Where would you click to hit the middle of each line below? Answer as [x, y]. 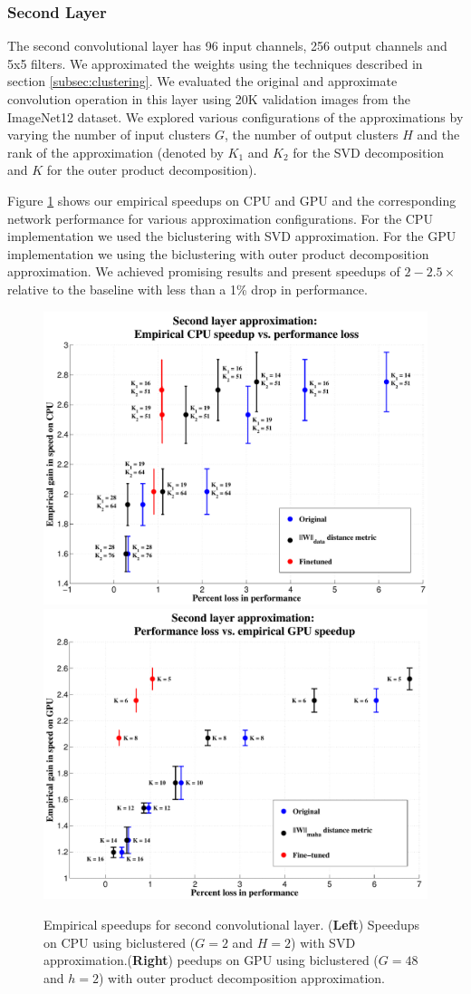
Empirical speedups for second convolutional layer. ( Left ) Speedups [232, 924]
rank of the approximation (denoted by [115, 152]
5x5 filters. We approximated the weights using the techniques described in [215, 63]
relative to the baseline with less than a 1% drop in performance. [187, 289]
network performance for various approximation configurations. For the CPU [220, 218]
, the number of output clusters [311, 135]
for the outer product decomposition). [152, 170]
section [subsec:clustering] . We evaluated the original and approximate [202, 81]
